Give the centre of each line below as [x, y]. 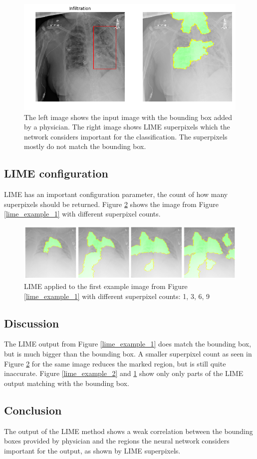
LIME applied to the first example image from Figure [106, 286]
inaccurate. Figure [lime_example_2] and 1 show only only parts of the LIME [124, 373]
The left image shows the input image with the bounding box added [128, 117]
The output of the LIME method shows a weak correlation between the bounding [128, 431]
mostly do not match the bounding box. [85, 146]
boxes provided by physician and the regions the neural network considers [117, 441]
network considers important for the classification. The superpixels [126, 136]
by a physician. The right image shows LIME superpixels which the [127, 127]
